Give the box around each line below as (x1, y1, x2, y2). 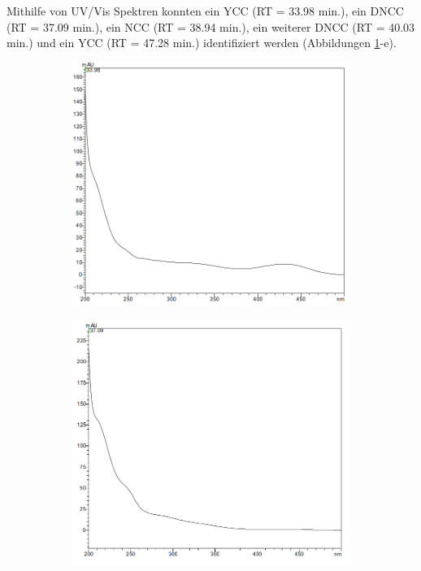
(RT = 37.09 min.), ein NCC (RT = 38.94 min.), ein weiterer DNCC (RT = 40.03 (7, 18, 415, 35)
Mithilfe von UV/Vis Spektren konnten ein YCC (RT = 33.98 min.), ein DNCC (7, 2, 404, 19)
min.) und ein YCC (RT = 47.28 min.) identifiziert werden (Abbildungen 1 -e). (7, 34, 397, 51)
